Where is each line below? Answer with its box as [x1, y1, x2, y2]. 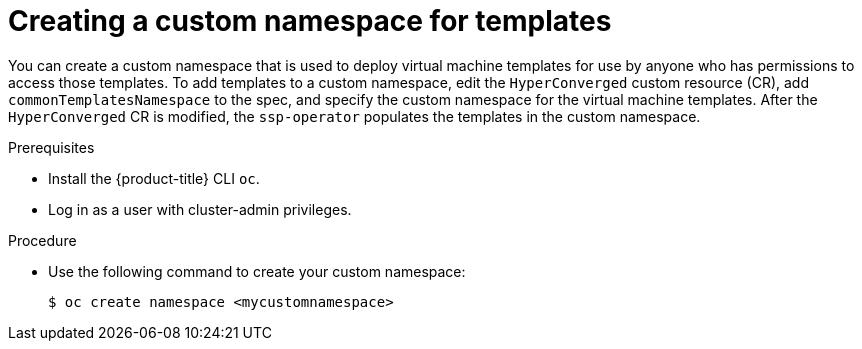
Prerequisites [8, 138, 95, 156]
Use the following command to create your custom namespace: [48, 262, 466, 280]
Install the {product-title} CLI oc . [48, 169, 260, 187]
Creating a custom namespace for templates [8, 4, 612, 38]
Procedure [8, 231, 77, 249]
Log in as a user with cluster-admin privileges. [48, 200, 352, 218]
